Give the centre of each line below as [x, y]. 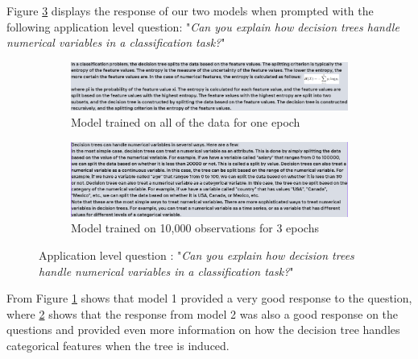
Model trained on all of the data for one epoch [186, 122]
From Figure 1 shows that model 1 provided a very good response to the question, [209, 298]
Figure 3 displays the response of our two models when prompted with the [190, 10]
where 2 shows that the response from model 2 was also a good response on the [203, 313]
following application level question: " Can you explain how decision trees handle [203, 26]
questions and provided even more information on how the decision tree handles [203, 330]
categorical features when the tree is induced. [118, 345]
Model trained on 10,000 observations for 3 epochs [195, 228]
